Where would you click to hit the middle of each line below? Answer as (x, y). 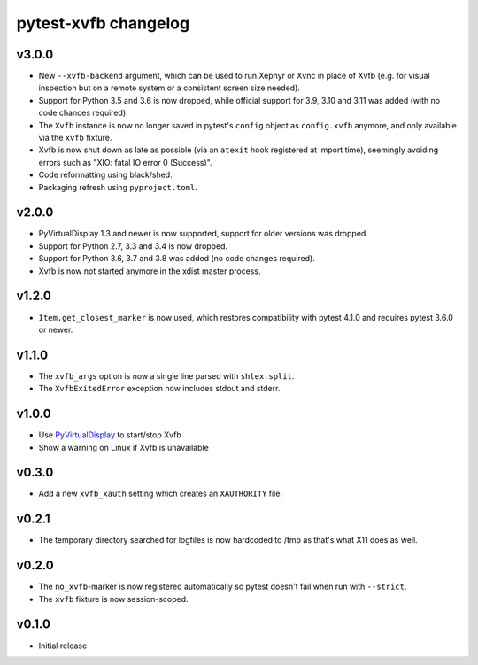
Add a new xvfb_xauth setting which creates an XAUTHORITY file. (161, 494)
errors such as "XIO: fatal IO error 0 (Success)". (125, 162)
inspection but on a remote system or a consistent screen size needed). (170, 88)
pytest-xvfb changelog (103, 23)
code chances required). (83, 113)
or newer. (56, 329)
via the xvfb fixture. (75, 138)
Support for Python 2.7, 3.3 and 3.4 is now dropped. (133, 246)
